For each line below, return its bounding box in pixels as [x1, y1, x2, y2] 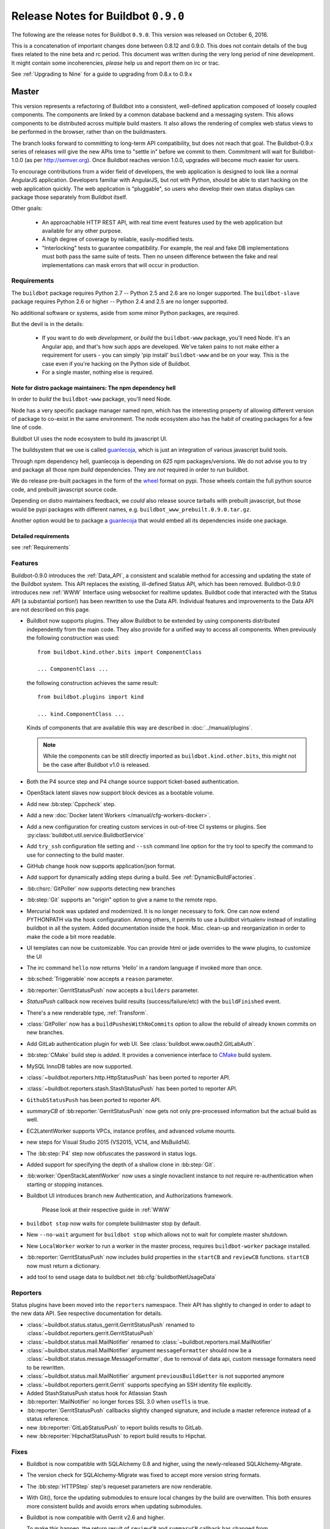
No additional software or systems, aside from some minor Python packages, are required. [11, 309, 240, 316]
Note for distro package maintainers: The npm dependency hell [11, 384, 176, 391]
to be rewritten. [26, 1364, 65, 1371]
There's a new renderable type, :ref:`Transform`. [26, 1009, 148, 1016]
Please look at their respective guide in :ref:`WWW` [42, 1205, 171, 1213]
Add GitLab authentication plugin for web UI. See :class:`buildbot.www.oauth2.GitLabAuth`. [26, 1040, 256, 1047]
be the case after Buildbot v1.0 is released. [43, 761, 150, 768]
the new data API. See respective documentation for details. [11, 1309, 163, 1317]
